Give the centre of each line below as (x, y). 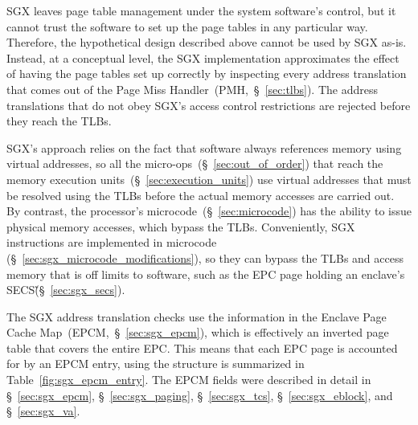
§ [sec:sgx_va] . (43, 411)
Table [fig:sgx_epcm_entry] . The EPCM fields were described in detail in (189, 380)
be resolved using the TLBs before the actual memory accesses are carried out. (201, 195)
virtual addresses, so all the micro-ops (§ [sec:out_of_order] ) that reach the (195, 163)
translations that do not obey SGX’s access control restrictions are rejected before (209, 105)
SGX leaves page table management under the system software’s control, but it (201, 10)
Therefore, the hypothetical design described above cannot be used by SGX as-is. (207, 42)
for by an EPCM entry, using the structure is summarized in (156, 364)
